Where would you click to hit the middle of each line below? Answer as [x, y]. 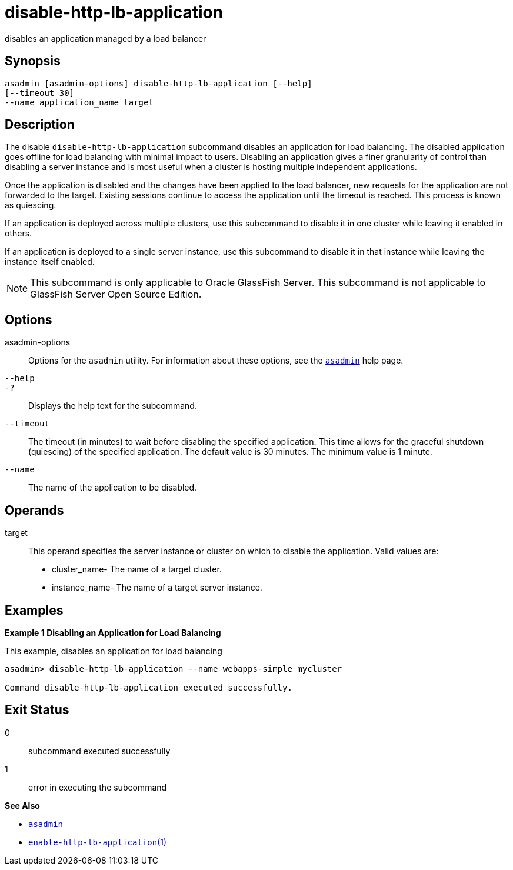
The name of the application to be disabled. [113, 488]
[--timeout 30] [40, 93]
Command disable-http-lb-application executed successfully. [149, 687]
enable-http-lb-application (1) [98, 842]
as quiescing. [31, 205]
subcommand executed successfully [99, 751]
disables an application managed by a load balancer [106, 38]
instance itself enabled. [50, 262]
